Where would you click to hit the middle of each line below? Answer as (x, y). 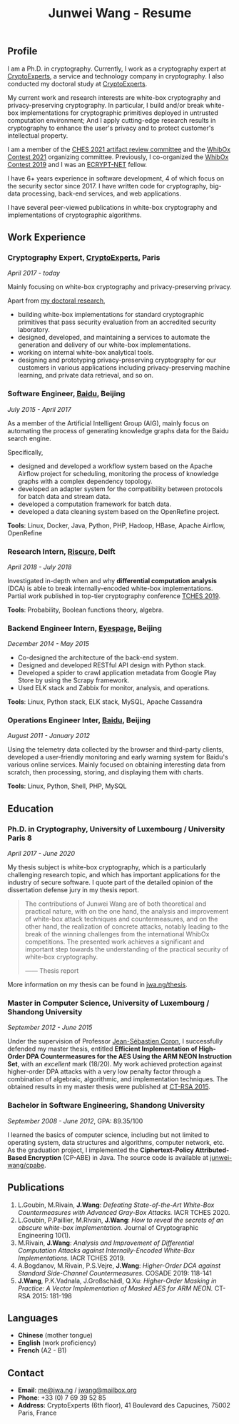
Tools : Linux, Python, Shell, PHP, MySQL (67, 786)
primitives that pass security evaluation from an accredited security (117, 322)
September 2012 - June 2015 (50, 1027)
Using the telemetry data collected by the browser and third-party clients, (116, 749)
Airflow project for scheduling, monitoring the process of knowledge (118, 473)
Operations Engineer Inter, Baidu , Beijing (79, 720)
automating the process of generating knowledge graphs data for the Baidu (118, 430)
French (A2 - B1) (42, 1350)
